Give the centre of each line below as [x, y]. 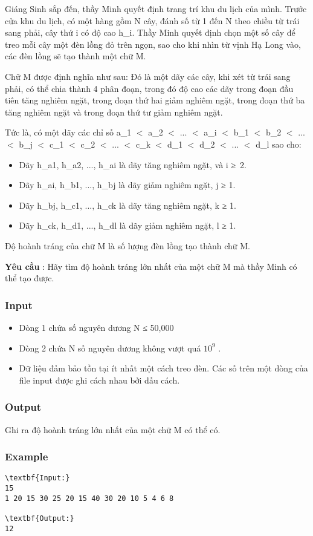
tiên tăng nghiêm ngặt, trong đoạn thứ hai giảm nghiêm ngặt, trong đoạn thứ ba [155, 100]
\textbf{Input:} [37, 478]
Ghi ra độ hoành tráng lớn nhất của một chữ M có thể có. [113, 429]
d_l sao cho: [279, 144]
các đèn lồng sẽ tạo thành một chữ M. [76, 56]
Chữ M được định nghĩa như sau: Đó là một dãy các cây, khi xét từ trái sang [148, 76]
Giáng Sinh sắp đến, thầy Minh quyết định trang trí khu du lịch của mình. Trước [156, 8]
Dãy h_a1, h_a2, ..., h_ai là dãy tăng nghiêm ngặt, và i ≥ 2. [133, 164]
